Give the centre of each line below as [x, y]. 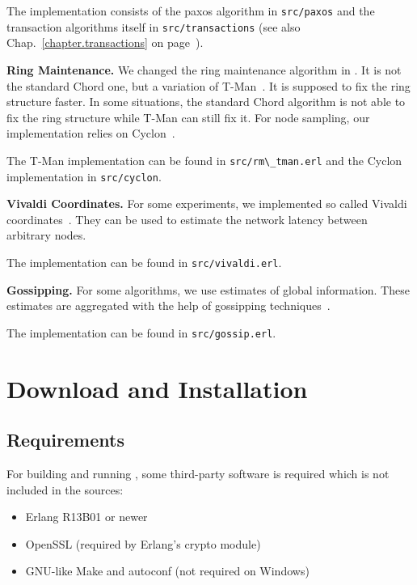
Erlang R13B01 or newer [86, 517]
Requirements [65, 440]
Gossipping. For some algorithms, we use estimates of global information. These [208, 289]
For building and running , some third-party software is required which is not [198, 474]
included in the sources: [65, 489]
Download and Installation [157, 388]
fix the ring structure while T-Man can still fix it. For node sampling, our [188, 117]
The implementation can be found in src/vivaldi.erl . [144, 262]
